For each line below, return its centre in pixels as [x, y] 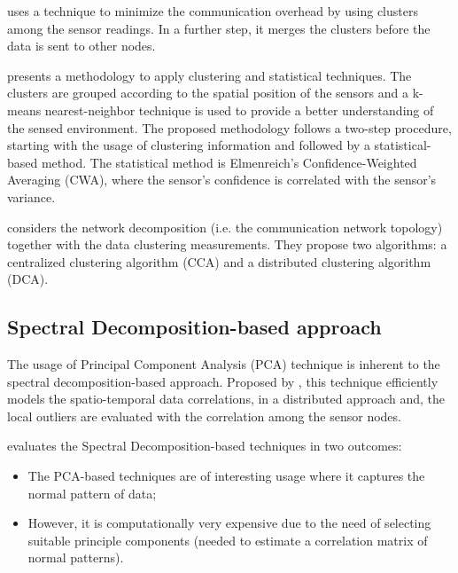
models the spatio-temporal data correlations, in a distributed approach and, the [226, 399]
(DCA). [28, 279]
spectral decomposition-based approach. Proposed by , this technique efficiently [223, 381]
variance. [31, 196]
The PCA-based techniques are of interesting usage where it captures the [226, 476]
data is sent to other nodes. [82, 46]
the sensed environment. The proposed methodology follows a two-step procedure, [229, 127]
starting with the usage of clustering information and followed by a [189, 145]
